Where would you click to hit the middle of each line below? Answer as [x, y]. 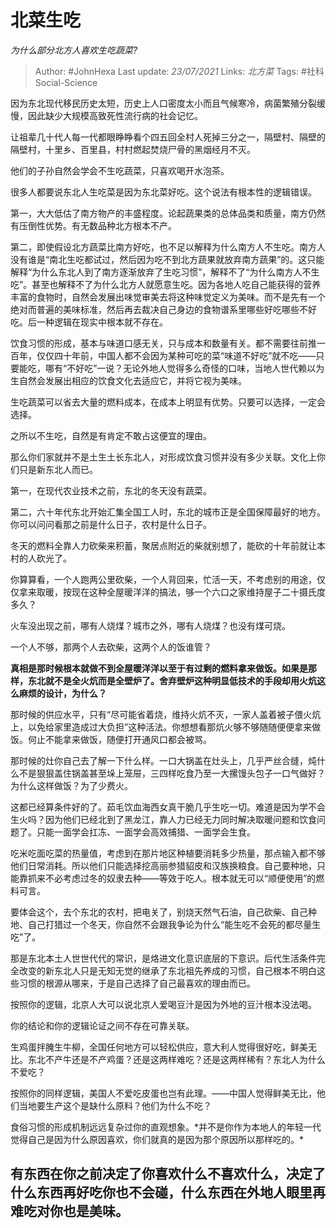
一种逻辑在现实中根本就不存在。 [102, 322]
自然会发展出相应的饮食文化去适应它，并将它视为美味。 [132, 380]
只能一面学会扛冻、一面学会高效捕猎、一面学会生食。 [146, 832]
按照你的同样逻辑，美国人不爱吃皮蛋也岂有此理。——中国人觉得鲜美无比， [163, 1093]
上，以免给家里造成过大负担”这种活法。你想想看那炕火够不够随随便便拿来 [161, 727]
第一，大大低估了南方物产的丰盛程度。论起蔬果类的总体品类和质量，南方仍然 [168, 213]
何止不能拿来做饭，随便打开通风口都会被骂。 [119, 739]
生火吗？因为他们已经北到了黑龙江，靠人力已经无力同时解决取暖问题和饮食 [163, 819]
